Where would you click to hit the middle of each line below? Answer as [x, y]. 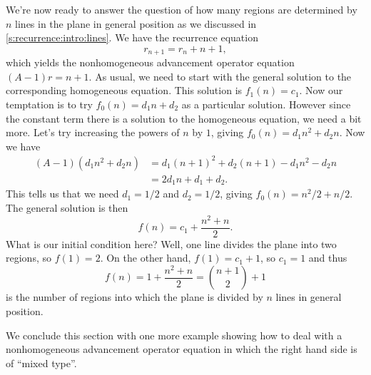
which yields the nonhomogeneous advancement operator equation [150, 62]
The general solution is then [67, 207]
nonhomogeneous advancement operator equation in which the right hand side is [182, 349]
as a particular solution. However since [266, 104]
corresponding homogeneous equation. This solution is [124, 90]
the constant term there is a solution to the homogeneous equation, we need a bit [184, 118]
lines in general [309, 297]
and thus [328, 258]
